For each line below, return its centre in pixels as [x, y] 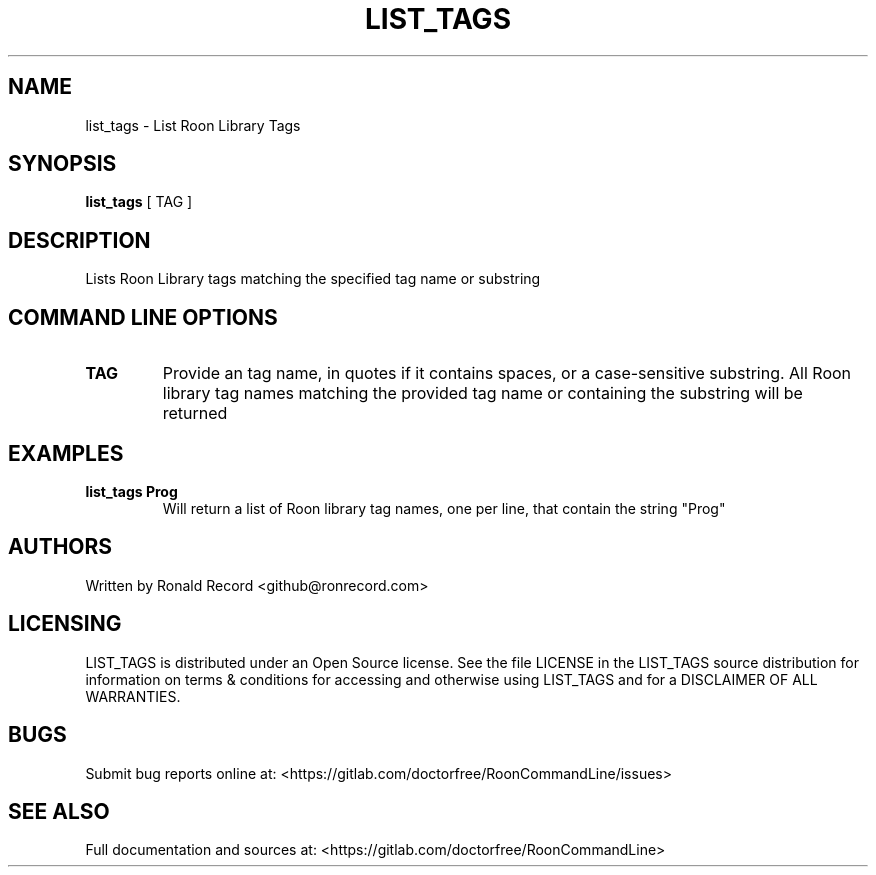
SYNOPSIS [62, 164]
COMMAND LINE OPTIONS [143, 317]
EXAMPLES [66, 453]
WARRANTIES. [133, 696]
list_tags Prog [131, 491]
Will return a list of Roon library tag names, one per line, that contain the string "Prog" [444, 508]
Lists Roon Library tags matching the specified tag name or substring [313, 279]
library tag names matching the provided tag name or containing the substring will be [482, 393]
